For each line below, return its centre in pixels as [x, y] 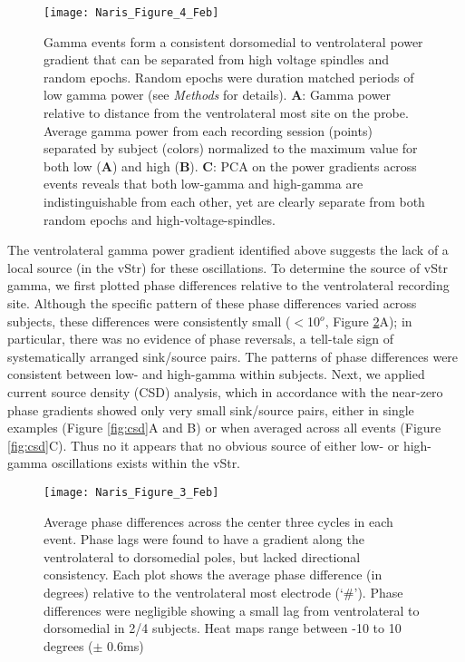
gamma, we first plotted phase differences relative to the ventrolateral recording [228, 285]
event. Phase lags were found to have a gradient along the [204, 539]
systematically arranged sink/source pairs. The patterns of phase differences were [233, 356]
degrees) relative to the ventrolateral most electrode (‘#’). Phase [223, 592]
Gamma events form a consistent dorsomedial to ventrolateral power [233, 41]
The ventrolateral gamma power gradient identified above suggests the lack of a [228, 250]
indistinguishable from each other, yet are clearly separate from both [234, 201]
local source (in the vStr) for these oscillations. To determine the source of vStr [228, 267]
